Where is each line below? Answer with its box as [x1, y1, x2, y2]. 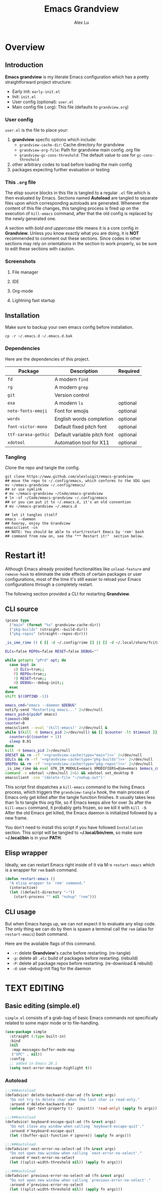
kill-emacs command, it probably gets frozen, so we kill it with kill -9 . [5, 804, 147, 811]
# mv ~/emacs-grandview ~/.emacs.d [5, 504, 77, 509]
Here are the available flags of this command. [5, 940, 96, 946]
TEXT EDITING [5, 982, 65, 994]
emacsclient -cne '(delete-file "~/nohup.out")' [5, 775, 105, 780]
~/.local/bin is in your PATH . [5, 834, 62, 840]
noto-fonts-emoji [7, 408, 48, 414]
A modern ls [54, 399, 83, 406]
